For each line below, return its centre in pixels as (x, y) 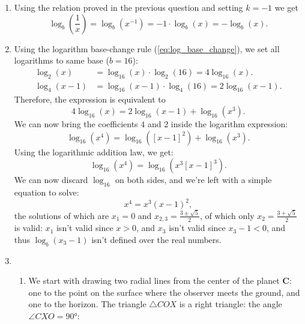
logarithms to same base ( (62, 60)
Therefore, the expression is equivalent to (90, 99)
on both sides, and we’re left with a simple (193, 180)
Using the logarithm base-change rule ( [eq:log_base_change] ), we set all (147, 48)
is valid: (28, 228)
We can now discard (51, 180)
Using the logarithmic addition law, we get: (94, 151)
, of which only (227, 215)
